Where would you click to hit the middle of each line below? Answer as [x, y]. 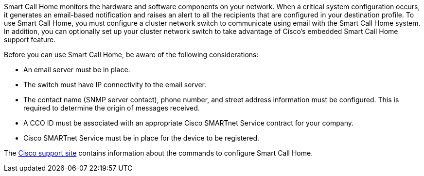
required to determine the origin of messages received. [112, 108]
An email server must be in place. [77, 70]
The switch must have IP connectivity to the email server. [115, 85]
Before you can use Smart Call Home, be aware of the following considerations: [131, 55]
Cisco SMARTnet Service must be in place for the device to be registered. [141, 138]
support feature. [30, 40]
